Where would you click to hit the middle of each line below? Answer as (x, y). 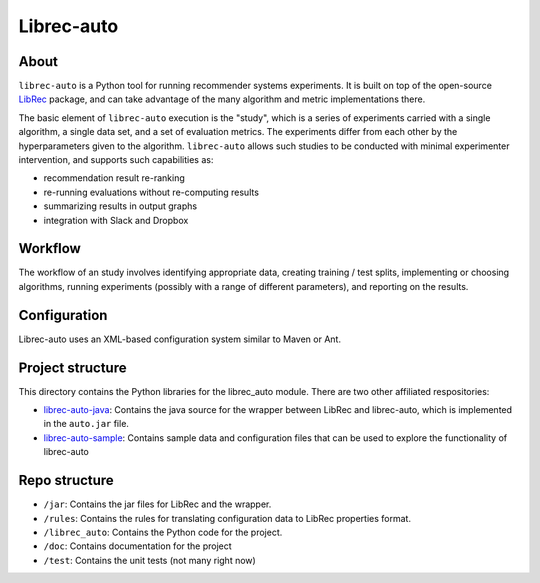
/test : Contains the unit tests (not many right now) (150, 560)
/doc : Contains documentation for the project (137, 546)
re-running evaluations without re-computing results (151, 192)
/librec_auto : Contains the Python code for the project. (163, 532)
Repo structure (66, 480)
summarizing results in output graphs (120, 206)
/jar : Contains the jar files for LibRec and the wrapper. (157, 504)
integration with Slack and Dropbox (116, 220)
